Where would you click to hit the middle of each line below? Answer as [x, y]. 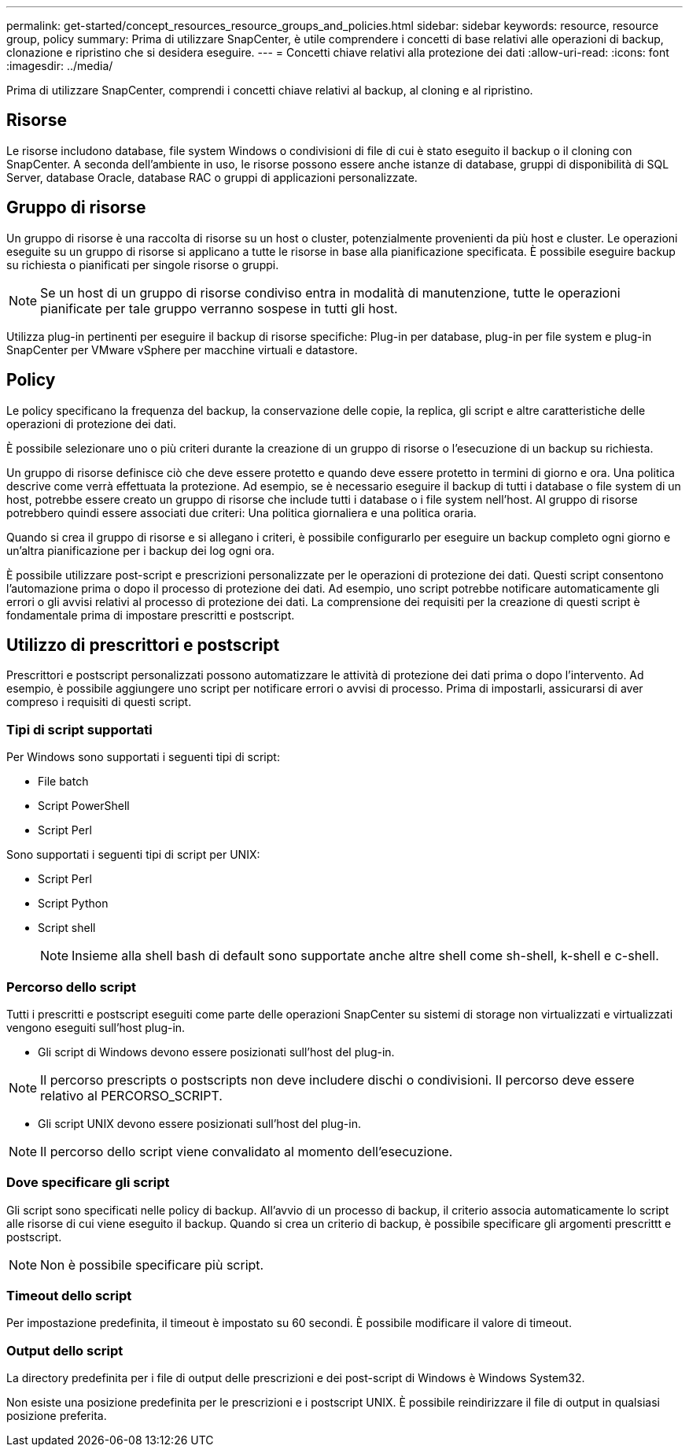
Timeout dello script [69, 1296]
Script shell [67, 928]
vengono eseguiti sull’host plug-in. [96, 1027]
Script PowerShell [84, 806]
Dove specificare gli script [88, 1183]
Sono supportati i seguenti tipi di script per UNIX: [133, 855]
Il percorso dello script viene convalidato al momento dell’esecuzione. [247, 1151]
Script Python [73, 904]
